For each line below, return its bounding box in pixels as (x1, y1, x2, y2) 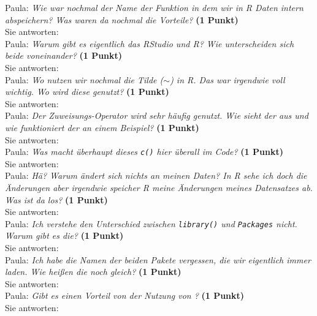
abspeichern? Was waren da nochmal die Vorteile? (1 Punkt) (5, 13, 239, 26)
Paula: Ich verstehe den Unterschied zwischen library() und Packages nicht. (5, 217, 297, 230)
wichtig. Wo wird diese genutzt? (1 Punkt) (5, 85, 169, 98)
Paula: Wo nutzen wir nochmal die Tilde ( (5, 73, 164, 86)
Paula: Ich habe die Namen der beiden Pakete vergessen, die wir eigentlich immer (5, 253, 311, 266)
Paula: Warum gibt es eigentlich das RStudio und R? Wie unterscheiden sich (5, 37, 294, 50)
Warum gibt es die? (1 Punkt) (5, 229, 124, 242)
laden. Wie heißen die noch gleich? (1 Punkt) (5, 265, 181, 278)
